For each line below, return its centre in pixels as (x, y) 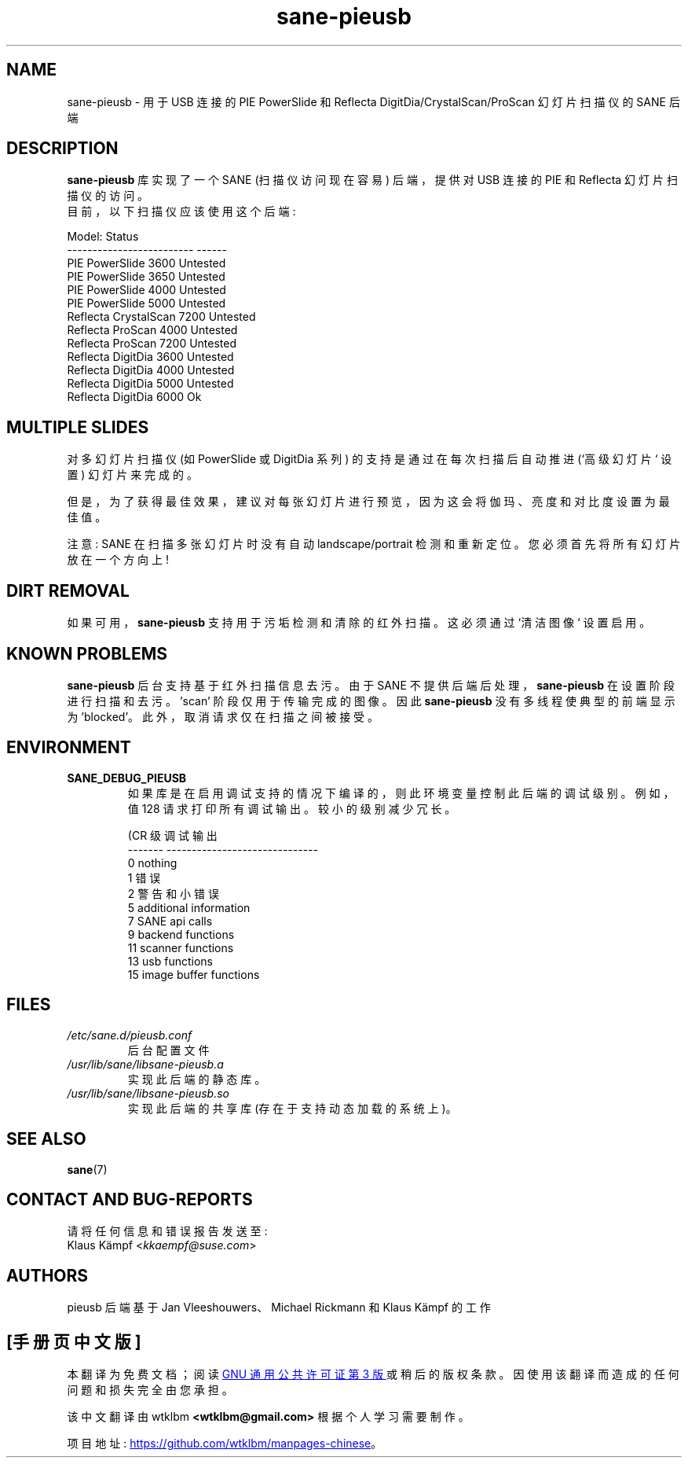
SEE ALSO (46, 1139)
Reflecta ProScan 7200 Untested (152, 344)
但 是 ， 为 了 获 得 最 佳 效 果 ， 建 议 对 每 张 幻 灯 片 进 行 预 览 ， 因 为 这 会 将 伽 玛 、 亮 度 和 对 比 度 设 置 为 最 (368, 502)
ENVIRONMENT (69, 748)
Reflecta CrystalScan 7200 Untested (161, 317)
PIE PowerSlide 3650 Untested (146, 277)
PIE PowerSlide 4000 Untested (146, 290)
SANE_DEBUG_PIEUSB (127, 778)
